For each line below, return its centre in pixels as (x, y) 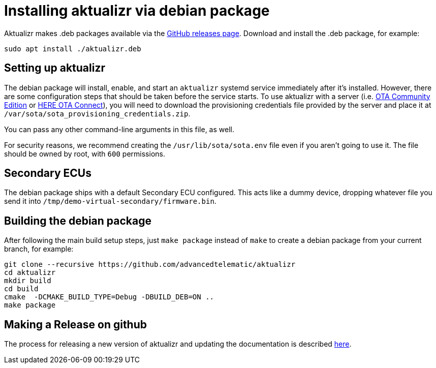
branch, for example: (39, 249)
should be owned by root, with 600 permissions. (85, 154)
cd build (21, 289)
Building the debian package (78, 221)
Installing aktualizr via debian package (137, 11)
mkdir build (28, 281)
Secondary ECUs (48, 173)
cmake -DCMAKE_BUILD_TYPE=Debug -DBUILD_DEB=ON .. (109, 297)
